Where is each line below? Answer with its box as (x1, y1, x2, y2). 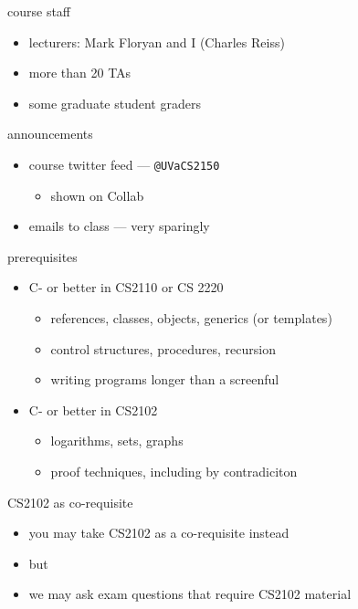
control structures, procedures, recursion (50, 339, 276, 358)
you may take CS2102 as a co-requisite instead (28, 523, 290, 542)
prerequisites (7, 247, 78, 266)
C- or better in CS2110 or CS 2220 (28, 278, 224, 297)
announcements (7, 124, 93, 143)
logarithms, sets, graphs (50, 431, 184, 450)
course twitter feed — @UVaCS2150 (28, 154, 220, 173)
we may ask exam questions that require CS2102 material (28, 584, 352, 604)
